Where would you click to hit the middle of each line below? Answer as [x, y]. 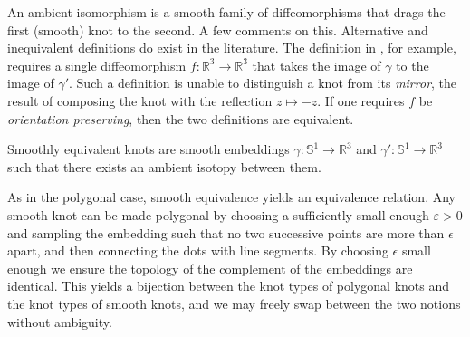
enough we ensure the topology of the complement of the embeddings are [210, 268]
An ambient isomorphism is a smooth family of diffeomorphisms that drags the [226, 12]
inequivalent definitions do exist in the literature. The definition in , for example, [232, 48]
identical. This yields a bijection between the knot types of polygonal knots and [228, 286]
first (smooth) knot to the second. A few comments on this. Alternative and [218, 29]
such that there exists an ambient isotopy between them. [164, 166]
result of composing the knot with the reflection [140, 100]
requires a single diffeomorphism [97, 65]
